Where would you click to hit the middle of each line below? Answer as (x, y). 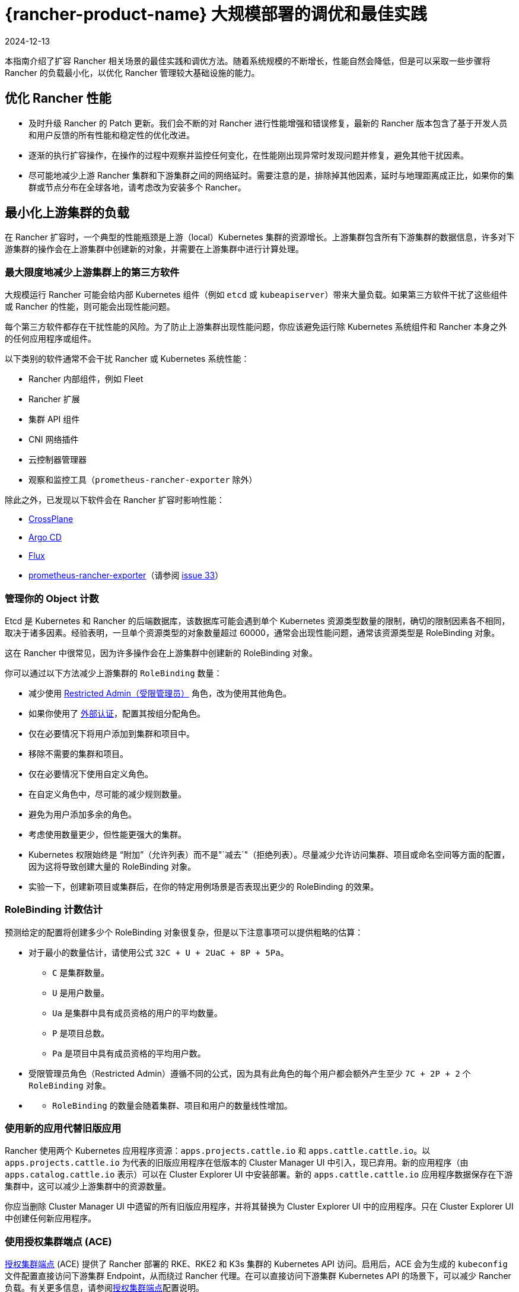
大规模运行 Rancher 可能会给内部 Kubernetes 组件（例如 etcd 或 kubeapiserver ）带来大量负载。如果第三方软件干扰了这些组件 (256, 295)
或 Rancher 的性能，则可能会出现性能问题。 (90, 307)
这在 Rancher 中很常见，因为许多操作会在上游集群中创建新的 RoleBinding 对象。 (161, 653)
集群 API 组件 (54, 419)
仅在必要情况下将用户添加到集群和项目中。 (112, 733)
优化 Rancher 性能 (58, 98)
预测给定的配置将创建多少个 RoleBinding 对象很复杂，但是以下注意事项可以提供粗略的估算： (184, 932)
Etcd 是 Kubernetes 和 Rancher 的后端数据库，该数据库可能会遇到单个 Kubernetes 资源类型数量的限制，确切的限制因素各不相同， (257, 620)
